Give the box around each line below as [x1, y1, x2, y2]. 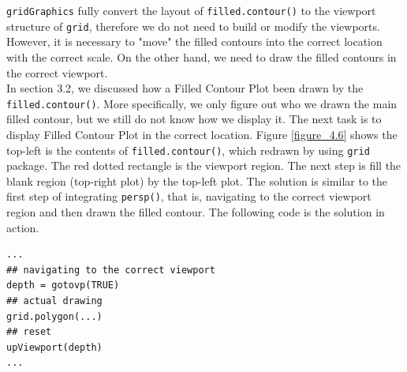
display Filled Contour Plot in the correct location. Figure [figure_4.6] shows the [6, 126, 398, 142]
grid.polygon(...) [6, 310, 103, 322]
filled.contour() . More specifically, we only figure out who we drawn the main [6, 95, 398, 111]
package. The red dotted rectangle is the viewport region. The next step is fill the [6, 157, 401, 174]
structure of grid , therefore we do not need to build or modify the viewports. [6, 17, 380, 34]
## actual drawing [6, 295, 103, 306]
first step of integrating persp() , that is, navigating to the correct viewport [6, 188, 372, 205]
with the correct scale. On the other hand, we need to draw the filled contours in [6, 48, 397, 65]
